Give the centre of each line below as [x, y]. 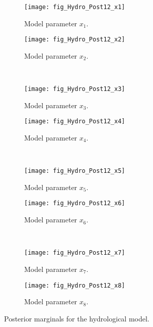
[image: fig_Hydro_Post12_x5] [75, 171]
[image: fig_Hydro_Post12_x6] [75, 203]
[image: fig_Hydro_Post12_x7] [75, 253]
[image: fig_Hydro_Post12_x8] [75, 285]
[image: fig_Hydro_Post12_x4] [75, 122]
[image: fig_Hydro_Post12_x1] [75, 7]
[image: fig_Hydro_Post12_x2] [75, 40]
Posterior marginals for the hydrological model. [77, 318]
